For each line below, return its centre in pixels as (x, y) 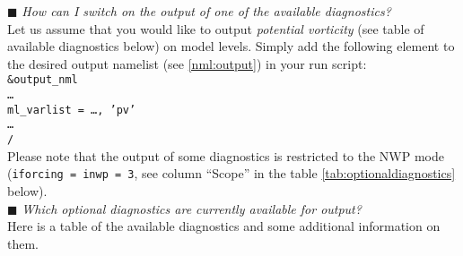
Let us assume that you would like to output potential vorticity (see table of (216, 28)
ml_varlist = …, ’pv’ (72, 110)
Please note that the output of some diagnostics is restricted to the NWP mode (226, 155)
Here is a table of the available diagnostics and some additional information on (224, 226)
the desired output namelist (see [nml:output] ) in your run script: (187, 63)
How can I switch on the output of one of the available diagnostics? (206, 11)
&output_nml (43, 80)
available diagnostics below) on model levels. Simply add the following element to (231, 46)
